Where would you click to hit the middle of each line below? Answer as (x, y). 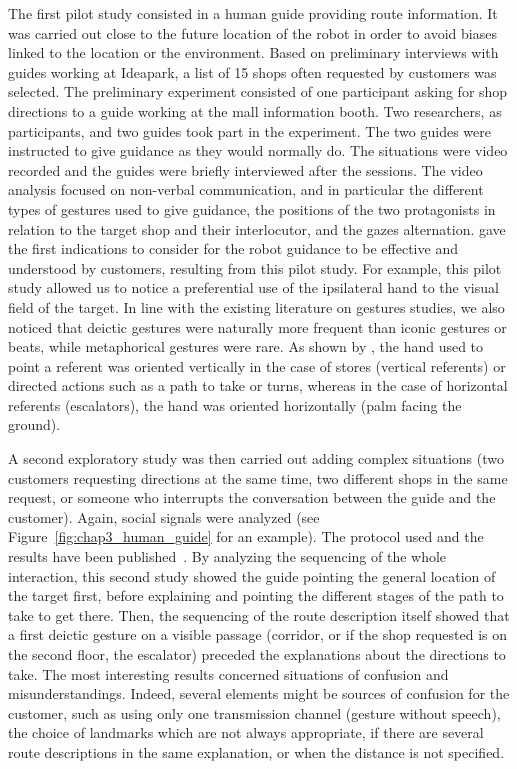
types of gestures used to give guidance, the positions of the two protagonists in (252, 208)
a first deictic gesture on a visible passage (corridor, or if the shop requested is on (258, 634)
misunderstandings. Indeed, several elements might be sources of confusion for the (259, 693)
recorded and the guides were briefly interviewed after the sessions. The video (245, 169)
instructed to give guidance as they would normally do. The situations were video (258, 150)
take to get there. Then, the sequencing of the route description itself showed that (259, 614)
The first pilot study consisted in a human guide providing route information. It (253, 13)
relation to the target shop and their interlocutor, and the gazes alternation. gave (257, 228)
